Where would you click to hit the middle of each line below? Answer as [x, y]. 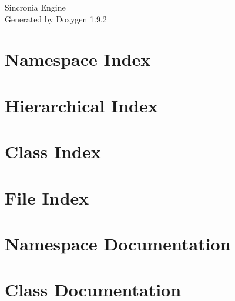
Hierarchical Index [81, 105]
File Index [47, 197]
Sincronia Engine [35, 7]
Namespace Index [78, 59]
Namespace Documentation [118, 243]
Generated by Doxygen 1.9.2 [56, 19]
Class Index [53, 151]
